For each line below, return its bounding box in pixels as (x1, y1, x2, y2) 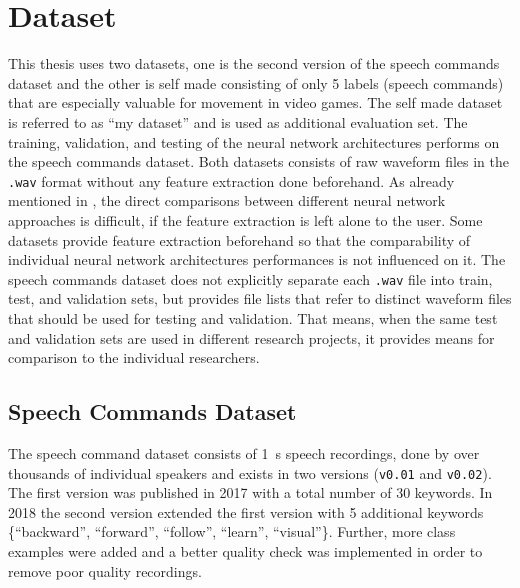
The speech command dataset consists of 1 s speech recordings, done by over (8, 442, 480, 463)
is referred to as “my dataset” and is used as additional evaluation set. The (8, 111, 468, 132)
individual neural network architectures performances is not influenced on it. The (8, 249, 506, 270)
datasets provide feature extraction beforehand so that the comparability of (8, 229, 471, 250)
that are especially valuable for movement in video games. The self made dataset (8, 92, 503, 113)
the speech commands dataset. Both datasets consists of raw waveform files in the (8, 151, 509, 172)
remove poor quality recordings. (8, 560, 202, 581)
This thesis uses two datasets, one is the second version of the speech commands (8, 53, 500, 74)
